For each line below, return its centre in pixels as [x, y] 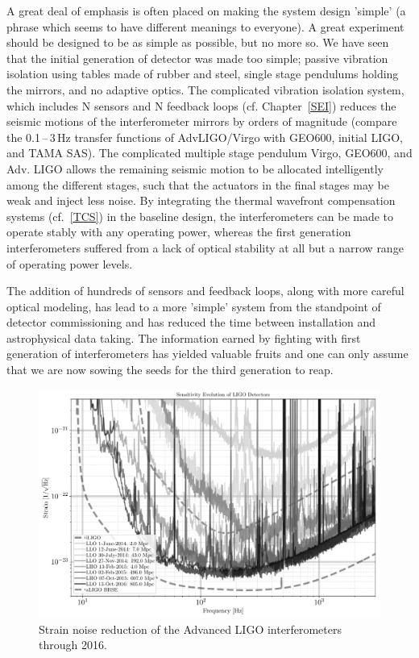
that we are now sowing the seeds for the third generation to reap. [170, 370]
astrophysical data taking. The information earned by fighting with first [184, 337]
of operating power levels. [70, 263]
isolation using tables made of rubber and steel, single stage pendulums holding [203, 74]
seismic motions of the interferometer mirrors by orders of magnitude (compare [202, 121]
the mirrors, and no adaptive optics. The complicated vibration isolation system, [205, 89]
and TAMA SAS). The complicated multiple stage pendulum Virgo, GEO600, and [209, 153]
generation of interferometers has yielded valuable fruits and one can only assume [207, 354]
